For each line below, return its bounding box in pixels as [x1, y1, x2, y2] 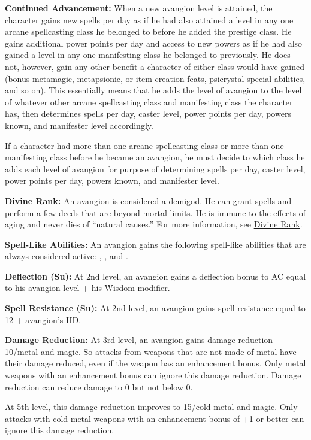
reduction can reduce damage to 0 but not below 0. [5, 380, 193, 393]
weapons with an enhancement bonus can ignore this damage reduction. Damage [5, 369, 301, 381]
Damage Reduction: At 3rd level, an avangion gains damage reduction [5, 333, 273, 346]
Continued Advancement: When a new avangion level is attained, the [5, 2, 273, 14]
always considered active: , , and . [5, 250, 128, 262]
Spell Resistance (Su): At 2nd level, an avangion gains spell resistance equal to [5, 302, 306, 314]
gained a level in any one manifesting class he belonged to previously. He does [5, 48, 291, 61]
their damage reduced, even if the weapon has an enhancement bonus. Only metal [5, 357, 306, 369]
